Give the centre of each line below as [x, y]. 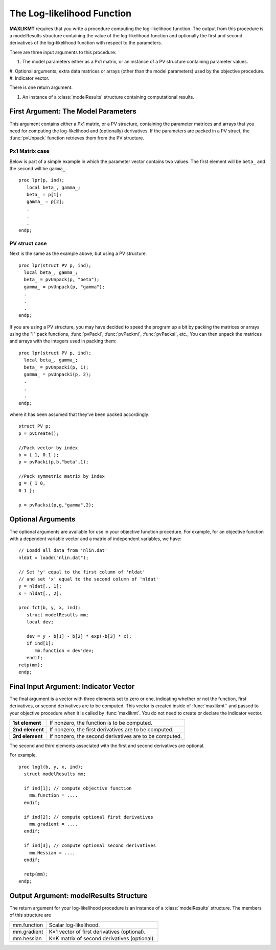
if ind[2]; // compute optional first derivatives [88, 817]
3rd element [28, 736]
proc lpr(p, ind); [42, 180]
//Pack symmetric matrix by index [62, 476]
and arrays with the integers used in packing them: [63, 341]
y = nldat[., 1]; [40, 586]
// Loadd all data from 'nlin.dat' [63, 550]
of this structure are [30, 915]
